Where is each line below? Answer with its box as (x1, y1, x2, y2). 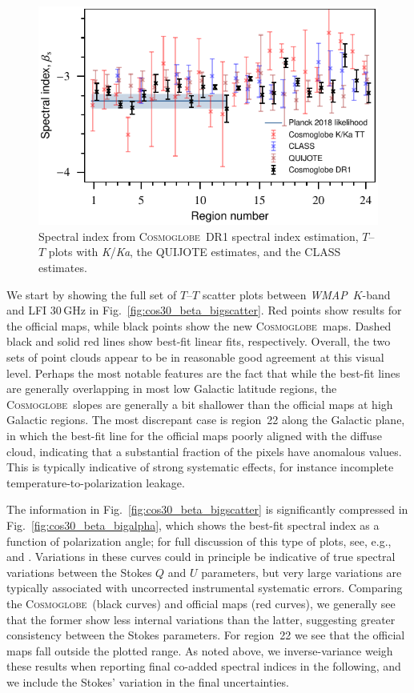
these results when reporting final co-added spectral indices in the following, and (6, 658, 401, 675)
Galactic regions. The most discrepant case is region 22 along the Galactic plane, (6, 411, 405, 428)
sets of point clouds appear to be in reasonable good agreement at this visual (6, 349, 384, 366)
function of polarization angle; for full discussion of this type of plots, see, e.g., (6, 532, 392, 549)
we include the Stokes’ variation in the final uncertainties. (6, 673, 289, 690)
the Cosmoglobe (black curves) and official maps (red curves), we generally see (6, 595, 396, 611)
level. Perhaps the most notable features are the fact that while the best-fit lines (6, 364, 400, 381)
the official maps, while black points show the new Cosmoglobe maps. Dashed (6, 317, 392, 334)
